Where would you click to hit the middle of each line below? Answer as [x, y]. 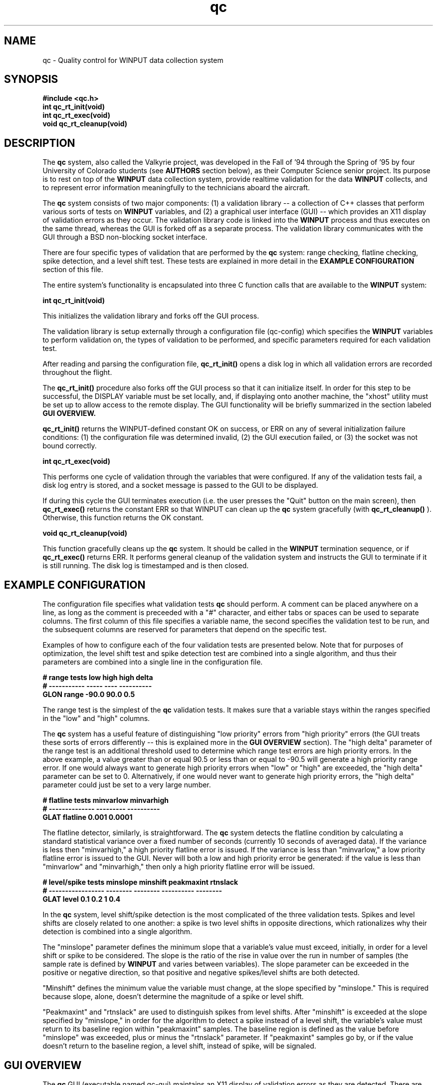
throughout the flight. [77, 372]
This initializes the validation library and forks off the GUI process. [151, 316]
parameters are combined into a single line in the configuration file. [153, 662]
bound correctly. [70, 446]
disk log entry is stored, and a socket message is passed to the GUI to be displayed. [180, 485]
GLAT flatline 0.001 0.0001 [88, 817]
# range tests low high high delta [98, 678]
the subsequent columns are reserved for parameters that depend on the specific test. [185, 630]
